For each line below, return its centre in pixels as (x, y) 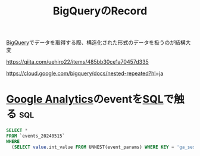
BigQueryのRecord (100, 11)
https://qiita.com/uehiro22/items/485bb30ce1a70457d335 (77, 62)
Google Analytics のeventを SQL (85, 99)
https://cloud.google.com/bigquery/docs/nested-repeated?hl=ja (85, 73)
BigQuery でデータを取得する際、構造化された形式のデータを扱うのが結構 (96, 43)
